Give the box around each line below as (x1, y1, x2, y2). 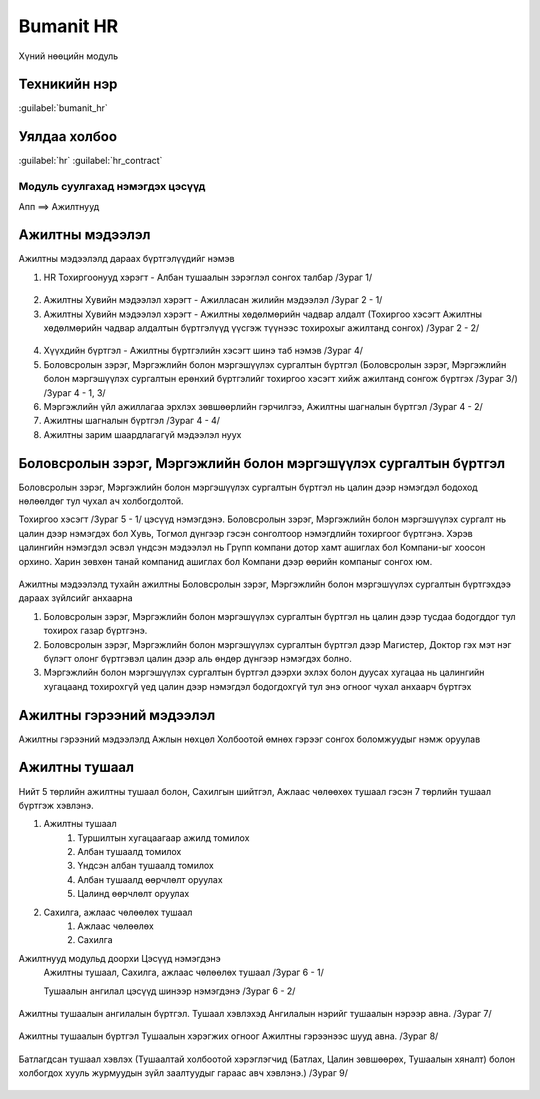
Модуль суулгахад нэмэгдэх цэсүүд (18, 180, 206, 194)
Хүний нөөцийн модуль (18, 50, 119, 62)
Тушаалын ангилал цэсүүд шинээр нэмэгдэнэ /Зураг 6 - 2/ (43, 985, 296, 997)
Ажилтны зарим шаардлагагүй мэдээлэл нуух (43, 428, 242, 440)
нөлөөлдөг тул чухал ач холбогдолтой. (18, 495, 184, 507)
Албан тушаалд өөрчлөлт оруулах (77, 873, 224, 885)
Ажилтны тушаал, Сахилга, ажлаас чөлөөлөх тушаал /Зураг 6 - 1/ (43, 966, 325, 979)
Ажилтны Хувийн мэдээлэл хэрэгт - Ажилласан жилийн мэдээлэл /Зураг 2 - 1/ (43, 294, 383, 306)
